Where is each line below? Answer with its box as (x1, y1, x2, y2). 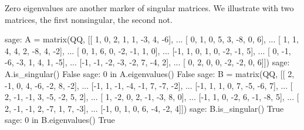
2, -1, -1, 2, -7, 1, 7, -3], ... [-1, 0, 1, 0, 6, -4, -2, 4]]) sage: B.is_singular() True (5, 102, 284, 114)
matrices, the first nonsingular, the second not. (5, 13, 173, 25)
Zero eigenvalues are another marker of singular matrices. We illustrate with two (5, 2, 294, 14)
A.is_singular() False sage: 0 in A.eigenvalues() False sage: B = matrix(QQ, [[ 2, (5, 67, 295, 79)
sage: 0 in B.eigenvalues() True (5, 114, 115, 126)
